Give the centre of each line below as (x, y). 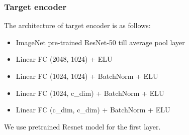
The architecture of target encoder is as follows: (77, 25)
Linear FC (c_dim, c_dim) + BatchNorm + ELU (93, 110)
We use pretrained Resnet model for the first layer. (82, 126)
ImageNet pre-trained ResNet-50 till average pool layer (100, 42)
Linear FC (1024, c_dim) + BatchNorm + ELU (90, 93)
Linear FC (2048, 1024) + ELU (64, 59)
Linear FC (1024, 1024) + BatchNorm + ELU (87, 76)
